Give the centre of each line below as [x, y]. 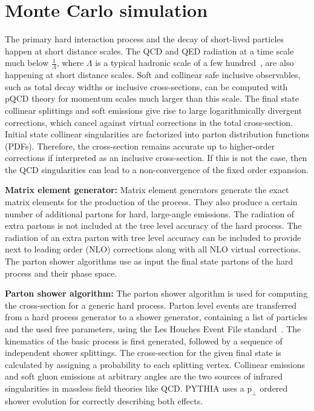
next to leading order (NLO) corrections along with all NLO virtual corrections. [153, 249]
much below [27, 63]
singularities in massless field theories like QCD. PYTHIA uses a [125, 388]
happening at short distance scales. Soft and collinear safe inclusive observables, [153, 75]
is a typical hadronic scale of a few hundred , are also [195, 63]
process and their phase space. [61, 273]
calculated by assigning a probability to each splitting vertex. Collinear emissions [155, 364]
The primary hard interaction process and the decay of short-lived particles [145, 39]
